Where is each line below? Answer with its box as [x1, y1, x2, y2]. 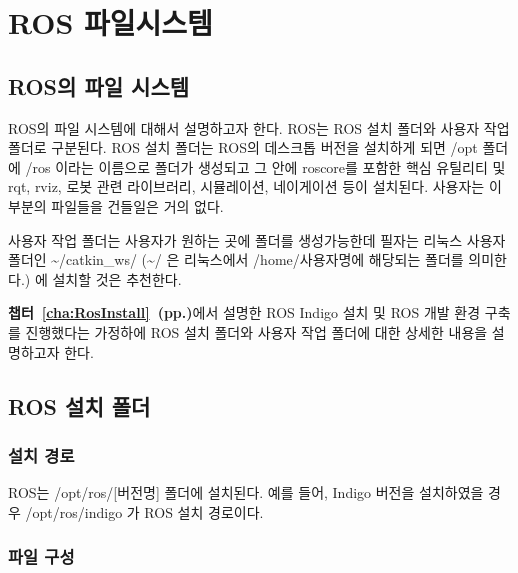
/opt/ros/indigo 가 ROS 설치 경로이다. [25, 501, 264, 522]
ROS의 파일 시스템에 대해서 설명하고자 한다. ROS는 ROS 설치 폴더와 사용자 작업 [8, 117, 510, 138]
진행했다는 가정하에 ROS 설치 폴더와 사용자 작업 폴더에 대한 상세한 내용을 [25, 321, 488, 342]
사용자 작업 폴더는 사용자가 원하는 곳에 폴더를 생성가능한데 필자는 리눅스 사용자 [8, 229, 506, 250]
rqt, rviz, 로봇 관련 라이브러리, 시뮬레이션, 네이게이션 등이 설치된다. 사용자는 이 [8, 176, 502, 197]
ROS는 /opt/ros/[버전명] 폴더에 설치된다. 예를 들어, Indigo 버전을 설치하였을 [8, 482, 484, 503]
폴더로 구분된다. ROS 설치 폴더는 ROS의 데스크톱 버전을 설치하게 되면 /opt [8, 137, 478, 158]
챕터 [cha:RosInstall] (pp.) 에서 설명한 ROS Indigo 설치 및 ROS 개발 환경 [8, 302, 481, 323]
